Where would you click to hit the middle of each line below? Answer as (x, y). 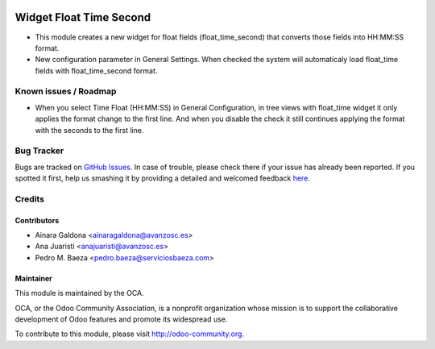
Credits (29, 199)
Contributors (37, 220)
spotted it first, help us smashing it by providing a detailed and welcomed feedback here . (162, 178)
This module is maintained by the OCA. (79, 293)
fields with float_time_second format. (96, 71)
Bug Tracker (39, 151)
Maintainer (33, 278)
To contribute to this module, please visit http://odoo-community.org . (130, 334)
